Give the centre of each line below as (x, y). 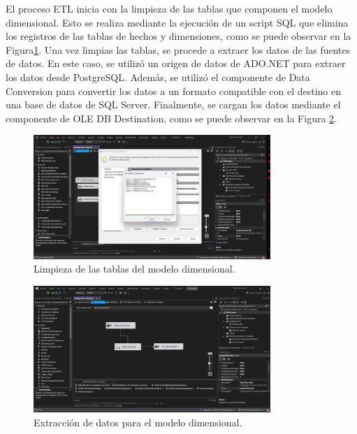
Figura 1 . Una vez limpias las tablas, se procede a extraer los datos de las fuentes (178, 49)
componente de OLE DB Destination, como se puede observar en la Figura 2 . (171, 118)
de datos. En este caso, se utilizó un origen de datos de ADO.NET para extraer (176, 63)
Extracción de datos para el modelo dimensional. (138, 422)
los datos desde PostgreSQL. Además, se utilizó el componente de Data (158, 77)
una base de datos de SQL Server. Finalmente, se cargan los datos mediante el (173, 104)
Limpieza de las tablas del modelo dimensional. (134, 269)
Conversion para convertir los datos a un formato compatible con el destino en (173, 91)
